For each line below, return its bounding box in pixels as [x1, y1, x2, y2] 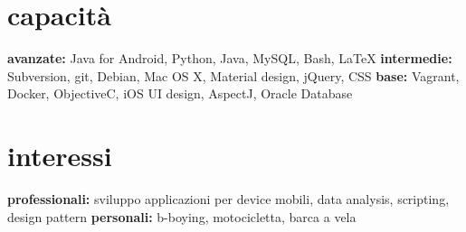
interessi [7, 137, 112, 174]
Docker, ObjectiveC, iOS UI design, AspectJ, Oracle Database [7, 84, 353, 103]
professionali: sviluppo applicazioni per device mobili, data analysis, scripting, [7, 190, 450, 209]
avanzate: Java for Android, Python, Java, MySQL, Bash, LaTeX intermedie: [7, 49, 452, 68]
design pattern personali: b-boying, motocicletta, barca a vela [7, 207, 357, 226]
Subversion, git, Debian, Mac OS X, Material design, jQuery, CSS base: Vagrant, [7, 66, 460, 85]
